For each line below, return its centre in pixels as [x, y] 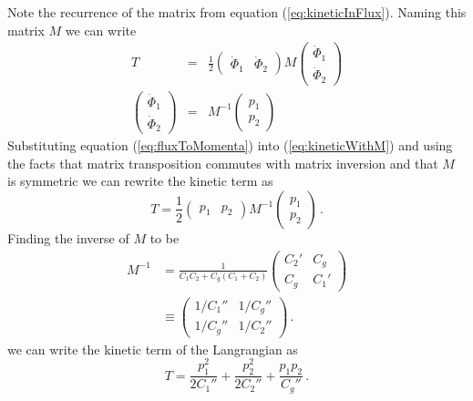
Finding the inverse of [68, 237]
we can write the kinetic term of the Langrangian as [153, 349]
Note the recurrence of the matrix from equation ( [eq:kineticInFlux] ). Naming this [237, 12]
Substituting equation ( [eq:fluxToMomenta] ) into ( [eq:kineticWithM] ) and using [230, 145]
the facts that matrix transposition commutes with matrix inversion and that [223, 163]
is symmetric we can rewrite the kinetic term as [140, 181]
